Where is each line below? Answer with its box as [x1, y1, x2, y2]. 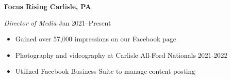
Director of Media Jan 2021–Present [4, 17, 111, 27]
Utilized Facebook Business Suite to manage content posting [15, 66, 195, 76]
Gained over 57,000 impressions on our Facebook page [15, 34, 176, 44]
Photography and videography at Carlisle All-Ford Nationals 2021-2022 [15, 50, 228, 60]
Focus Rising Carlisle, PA [4, 1, 91, 11]
